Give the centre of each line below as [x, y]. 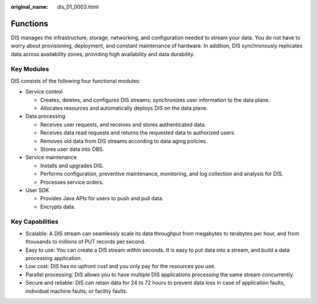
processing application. [54, 258]
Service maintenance [51, 157]
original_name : [30, 7]
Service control [44, 92]
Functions [30, 23]
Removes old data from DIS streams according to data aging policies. [124, 141]
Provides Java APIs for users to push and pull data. [102, 198]
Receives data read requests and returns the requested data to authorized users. [138, 133]
